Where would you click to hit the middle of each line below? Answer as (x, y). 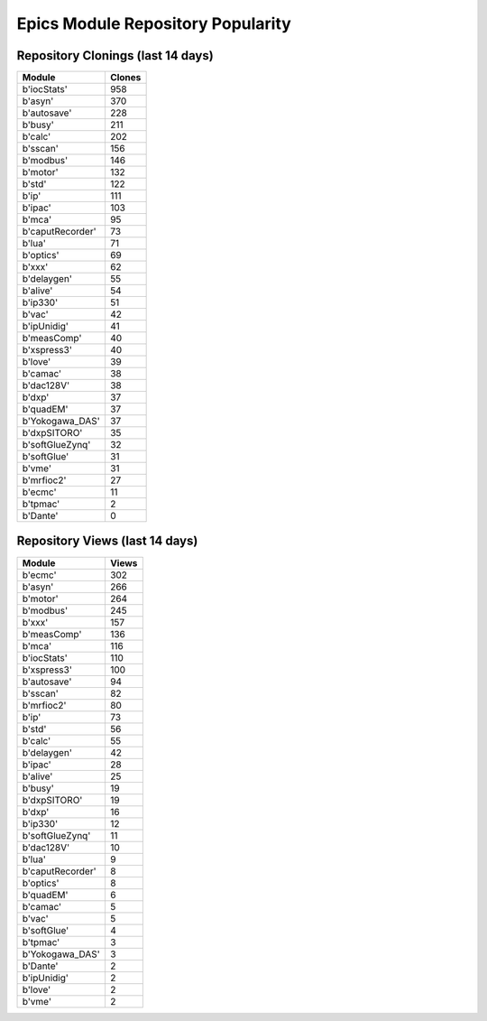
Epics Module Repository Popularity (154, 23)
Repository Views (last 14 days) (107, 541)
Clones (125, 78)
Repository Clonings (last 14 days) (115, 56)
